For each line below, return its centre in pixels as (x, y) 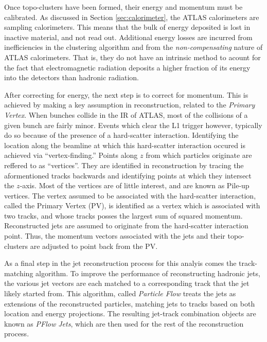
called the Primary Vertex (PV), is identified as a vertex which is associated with (132, 205)
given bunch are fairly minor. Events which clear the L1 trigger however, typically (133, 125)
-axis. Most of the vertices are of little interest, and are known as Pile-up (135, 185)
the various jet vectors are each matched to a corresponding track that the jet (127, 283)
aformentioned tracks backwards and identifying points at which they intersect (128, 175)
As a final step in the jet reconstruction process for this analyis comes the (120, 263)
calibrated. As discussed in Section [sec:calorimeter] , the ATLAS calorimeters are (132, 17)
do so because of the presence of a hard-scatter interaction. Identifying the (121, 135)
